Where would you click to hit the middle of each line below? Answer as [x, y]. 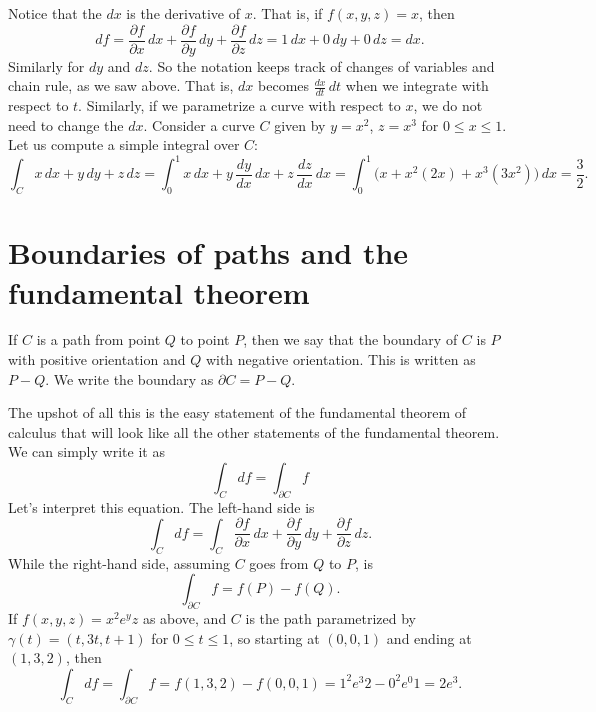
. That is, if [287, 13]
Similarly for [46, 65]
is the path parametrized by [331, 618]
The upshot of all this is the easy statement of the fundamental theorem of [237, 412]
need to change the [66, 124]
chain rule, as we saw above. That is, [121, 85]
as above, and [184, 618]
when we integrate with [417, 85]
